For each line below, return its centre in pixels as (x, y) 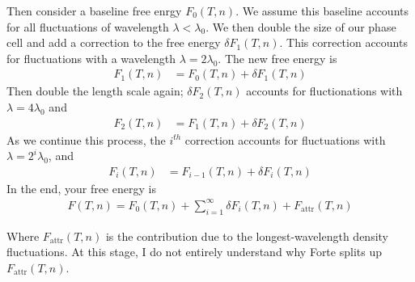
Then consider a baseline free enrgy (94, 11)
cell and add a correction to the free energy (114, 42)
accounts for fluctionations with (324, 91)
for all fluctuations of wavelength (88, 26)
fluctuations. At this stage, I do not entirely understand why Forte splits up (194, 252)
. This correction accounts (343, 42)
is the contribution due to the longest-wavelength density (247, 236)
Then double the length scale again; (95, 91)
